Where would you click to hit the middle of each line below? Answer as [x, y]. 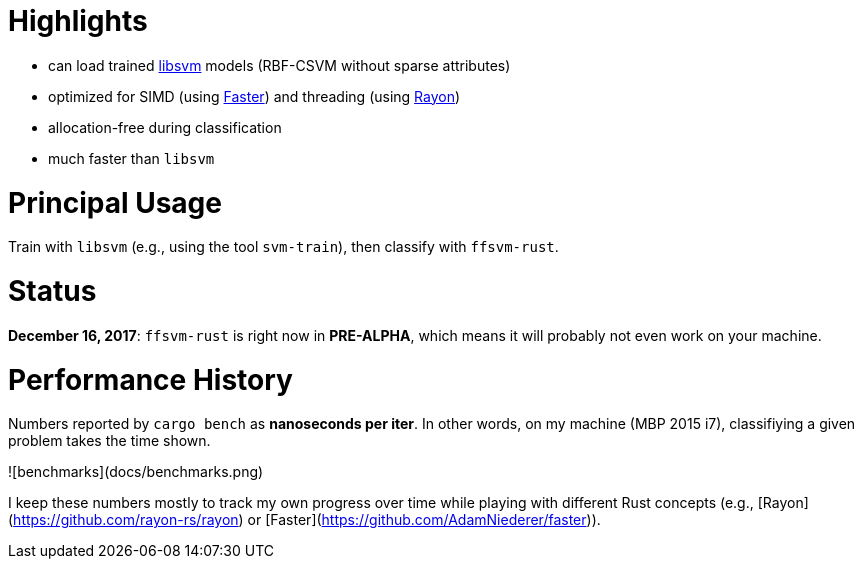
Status [52, 291]
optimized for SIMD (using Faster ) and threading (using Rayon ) [254, 96]
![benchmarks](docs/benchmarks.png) [136, 472]
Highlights [78, 21]
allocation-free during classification [165, 127]
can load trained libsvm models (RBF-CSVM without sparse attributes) [279, 65]
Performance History [150, 379]
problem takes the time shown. [109, 441]
